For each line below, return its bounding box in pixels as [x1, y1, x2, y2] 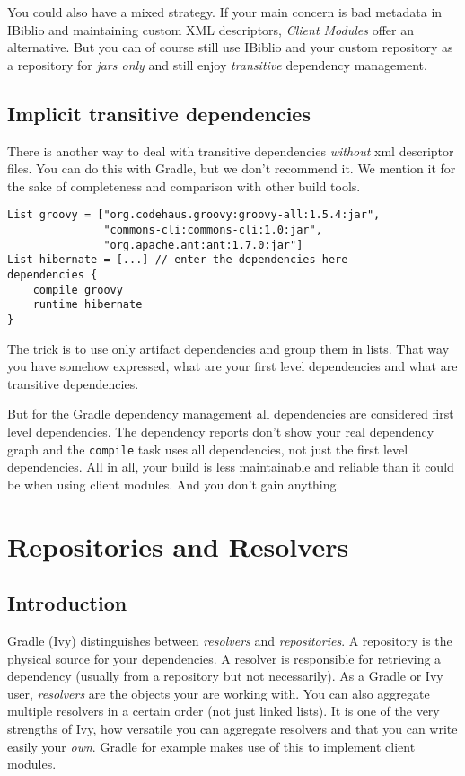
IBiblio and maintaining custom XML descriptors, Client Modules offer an [7, 20, 414, 39]
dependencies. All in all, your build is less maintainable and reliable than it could [7, 457, 454, 476]
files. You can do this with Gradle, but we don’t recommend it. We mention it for [7, 159, 456, 178]
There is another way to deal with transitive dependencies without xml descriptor [7, 141, 454, 160]
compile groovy [32, 283, 123, 296]
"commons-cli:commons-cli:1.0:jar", [103, 224, 322, 237]
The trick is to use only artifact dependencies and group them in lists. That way [7, 339, 450, 357]
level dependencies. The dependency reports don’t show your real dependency [7, 421, 434, 440]
